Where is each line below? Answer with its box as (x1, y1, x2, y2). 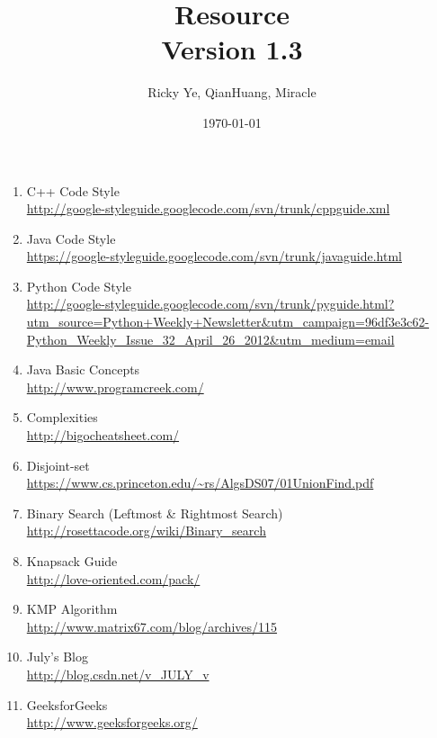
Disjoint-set (26, 455, 90, 474)
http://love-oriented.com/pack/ (26, 569, 201, 588)
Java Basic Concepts (26, 360, 140, 379)
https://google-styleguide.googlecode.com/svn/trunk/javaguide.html (26, 247, 402, 265)
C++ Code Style (26, 181, 120, 200)
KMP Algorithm (26, 599, 118, 618)
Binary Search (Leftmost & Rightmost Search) (26, 503, 283, 522)
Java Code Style (26, 229, 116, 247)
